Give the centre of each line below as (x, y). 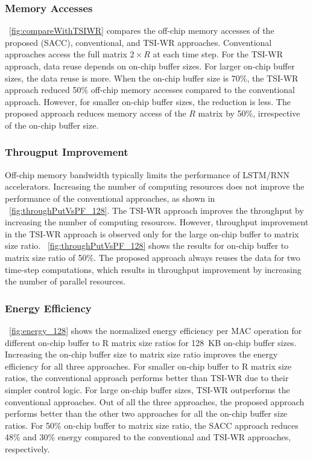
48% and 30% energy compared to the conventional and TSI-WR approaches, (148, 437)
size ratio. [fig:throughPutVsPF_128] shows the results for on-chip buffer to (147, 246)
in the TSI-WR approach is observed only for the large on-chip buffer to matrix (152, 233)
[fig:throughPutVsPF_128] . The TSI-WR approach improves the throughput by (156, 210)
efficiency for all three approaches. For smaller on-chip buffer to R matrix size (148, 366)
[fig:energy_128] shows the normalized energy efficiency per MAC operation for (156, 330)
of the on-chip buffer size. (52, 125)
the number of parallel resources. (65, 281)
